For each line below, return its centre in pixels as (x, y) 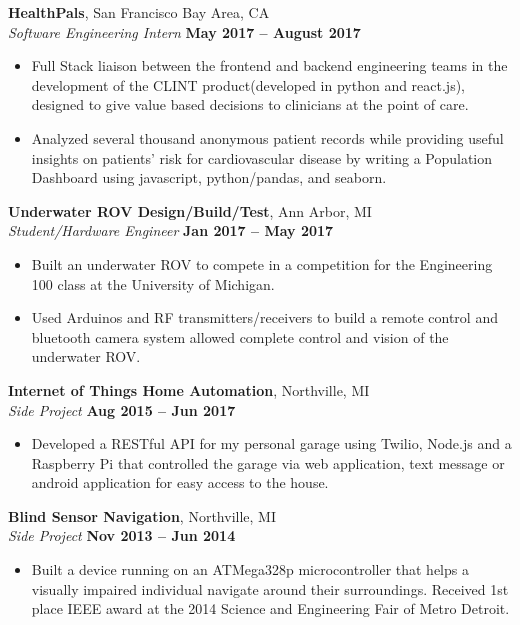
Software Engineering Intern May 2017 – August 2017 (184, 31)
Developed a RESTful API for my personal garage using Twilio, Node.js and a (271, 443)
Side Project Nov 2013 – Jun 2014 (122, 535)
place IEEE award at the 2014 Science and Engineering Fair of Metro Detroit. (270, 608)
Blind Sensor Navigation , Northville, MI (142, 515)
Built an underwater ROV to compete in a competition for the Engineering (262, 263)
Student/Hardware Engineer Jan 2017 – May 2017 (171, 230)
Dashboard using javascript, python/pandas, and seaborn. (209, 177)
